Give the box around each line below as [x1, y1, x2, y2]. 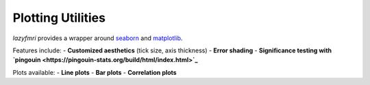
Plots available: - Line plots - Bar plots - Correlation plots [12, 68, 177, 76]
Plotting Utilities [12, 10, 106, 25]
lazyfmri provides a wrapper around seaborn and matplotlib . [12, 34, 183, 42]
